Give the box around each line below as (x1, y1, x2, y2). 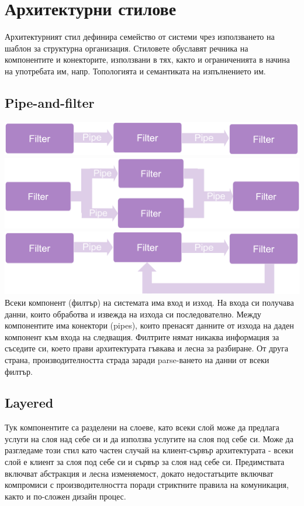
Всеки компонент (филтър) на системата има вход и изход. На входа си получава (5, 296, 294, 308)
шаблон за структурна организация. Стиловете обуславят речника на (5, 42, 248, 54)
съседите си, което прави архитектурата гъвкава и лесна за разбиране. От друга (5, 342, 288, 354)
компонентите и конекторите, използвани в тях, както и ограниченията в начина (5, 53, 290, 66)
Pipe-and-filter (5, 93, 95, 111)
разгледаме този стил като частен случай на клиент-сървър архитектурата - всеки (5, 444, 293, 456)
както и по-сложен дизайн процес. (5, 490, 126, 502)
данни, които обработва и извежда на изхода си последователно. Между (5, 307, 261, 320)
